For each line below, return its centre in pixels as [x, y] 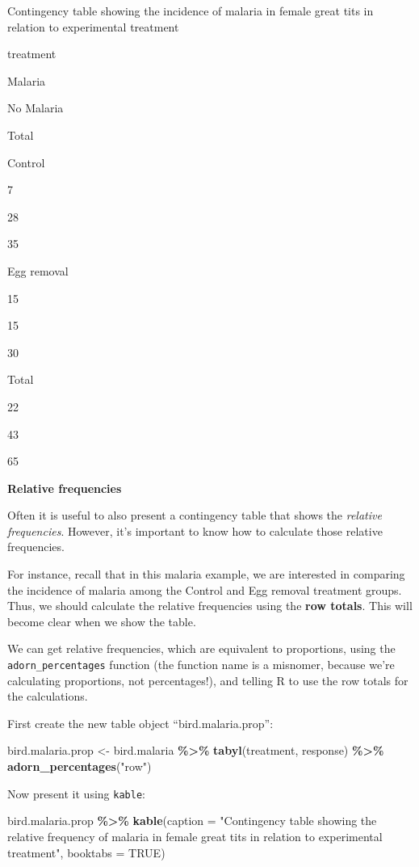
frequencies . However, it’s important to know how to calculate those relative [195, 530]
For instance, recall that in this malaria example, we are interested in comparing [206, 574]
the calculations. [48, 696]
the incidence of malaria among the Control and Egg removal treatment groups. [205, 589]
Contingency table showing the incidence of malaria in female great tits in [191, 11]
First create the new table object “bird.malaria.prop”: [140, 723]
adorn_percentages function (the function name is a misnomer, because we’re [201, 665]
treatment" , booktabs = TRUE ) [86, 852]
